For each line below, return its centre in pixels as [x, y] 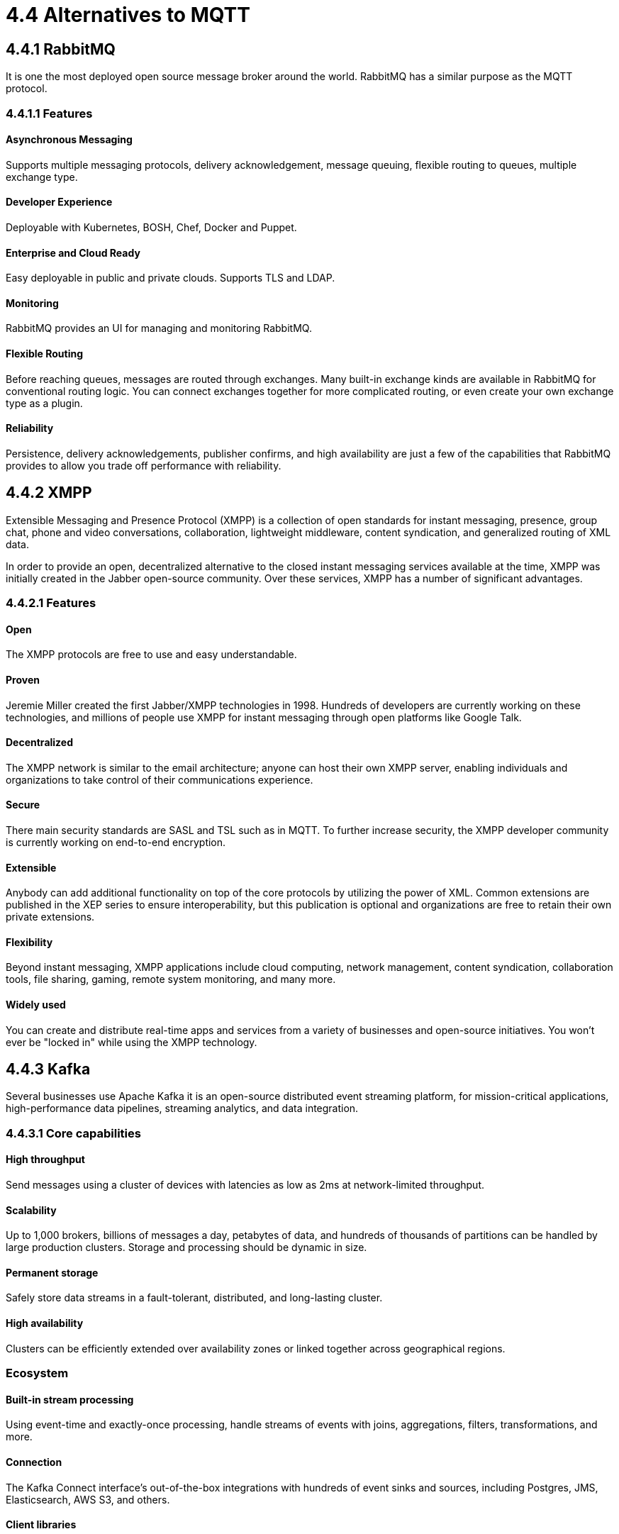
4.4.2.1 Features [51, 603]
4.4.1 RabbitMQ [61, 49]
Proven [23, 679]
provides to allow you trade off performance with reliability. [144, 465]
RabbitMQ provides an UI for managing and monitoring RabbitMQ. [159, 328]
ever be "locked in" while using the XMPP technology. [132, 1042]
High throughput [45, 1160]
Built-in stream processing [70, 1399]
